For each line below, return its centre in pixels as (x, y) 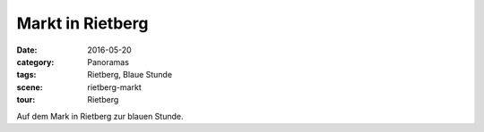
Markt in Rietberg (82, 23)
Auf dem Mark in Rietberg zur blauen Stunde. (100, 116)
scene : (30, 87)
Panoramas (108, 62)
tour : (26, 100)
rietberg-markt (115, 87)
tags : (26, 75)
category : (35, 62)
